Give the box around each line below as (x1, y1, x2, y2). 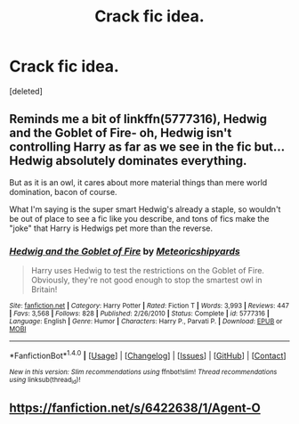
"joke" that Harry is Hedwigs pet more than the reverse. (9, 223, 214, 233)
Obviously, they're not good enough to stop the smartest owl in (30, 274, 263, 286)
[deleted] (9, 86, 43, 96)
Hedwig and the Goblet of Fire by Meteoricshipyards (9, 245, 240, 257)
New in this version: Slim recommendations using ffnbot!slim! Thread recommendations (9, 367, 278, 376)
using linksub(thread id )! (9, 375, 81, 386)
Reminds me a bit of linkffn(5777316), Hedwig (9, 111, 267, 126)
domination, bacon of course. (9, 186, 117, 197)
